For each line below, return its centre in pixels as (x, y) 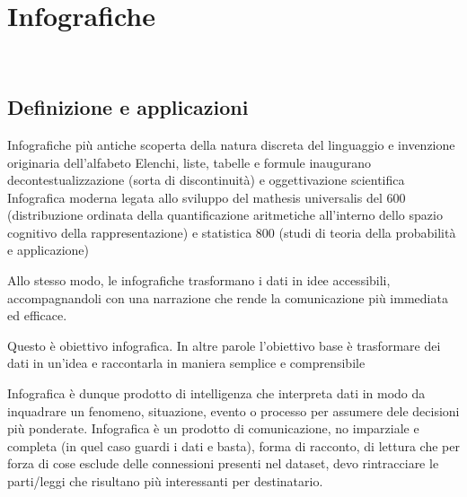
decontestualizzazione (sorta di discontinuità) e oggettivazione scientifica (206, 180)
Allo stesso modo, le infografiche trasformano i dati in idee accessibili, (199, 280)
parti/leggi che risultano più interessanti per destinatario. (165, 481)
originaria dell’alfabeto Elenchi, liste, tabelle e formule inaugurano (189, 162)
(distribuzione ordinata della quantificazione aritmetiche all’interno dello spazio (225, 215)
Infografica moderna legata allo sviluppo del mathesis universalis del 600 (207, 197)
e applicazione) (48, 250)
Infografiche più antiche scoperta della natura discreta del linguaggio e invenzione (231, 144)
